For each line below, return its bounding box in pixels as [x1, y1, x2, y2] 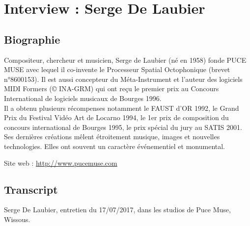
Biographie [4, 31, 60, 47]
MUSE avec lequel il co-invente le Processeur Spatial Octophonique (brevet [4, 64, 230, 75]
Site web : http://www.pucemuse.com [4, 157, 117, 168]
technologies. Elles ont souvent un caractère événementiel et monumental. [4, 141, 225, 151]
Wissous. [4, 214, 30, 224]
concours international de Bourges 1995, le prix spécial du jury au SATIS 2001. [4, 122, 242, 132]
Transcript [4, 181, 58, 197]
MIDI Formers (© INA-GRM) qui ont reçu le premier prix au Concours [4, 83, 219, 94]
